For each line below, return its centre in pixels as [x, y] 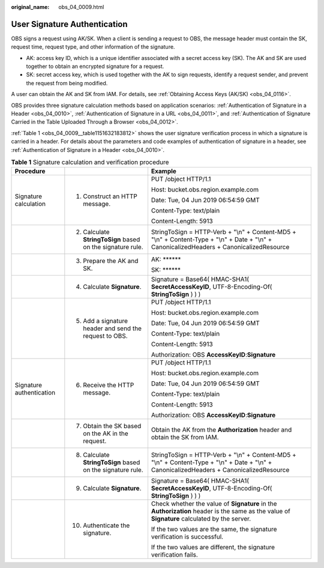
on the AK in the [106, 434]
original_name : [30, 7]
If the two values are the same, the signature [214, 530]
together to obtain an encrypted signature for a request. [95, 67]
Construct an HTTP [110, 196]
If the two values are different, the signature [213, 548]
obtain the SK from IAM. [185, 437]
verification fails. [174, 555]
